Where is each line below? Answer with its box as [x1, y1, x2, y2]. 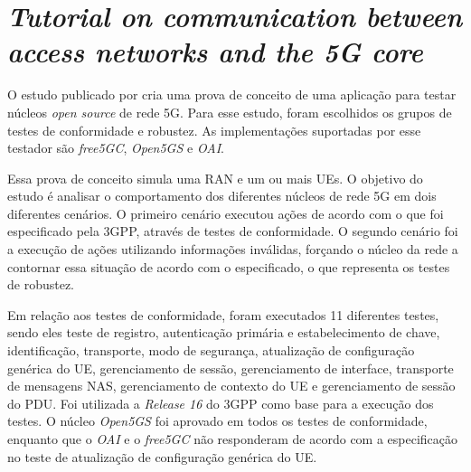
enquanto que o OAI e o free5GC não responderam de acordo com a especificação [7, 430, 458, 448]
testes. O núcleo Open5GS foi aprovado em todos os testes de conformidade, [7, 411, 428, 430]
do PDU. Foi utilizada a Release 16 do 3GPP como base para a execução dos [7, 393, 434, 412]
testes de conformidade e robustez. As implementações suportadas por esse [7, 120, 421, 139]
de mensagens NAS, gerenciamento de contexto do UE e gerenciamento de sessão [7, 376, 456, 395]
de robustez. [7, 275, 75, 294]
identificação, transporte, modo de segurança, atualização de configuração [7, 341, 415, 360]
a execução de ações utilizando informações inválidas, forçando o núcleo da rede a [7, 240, 458, 259]
